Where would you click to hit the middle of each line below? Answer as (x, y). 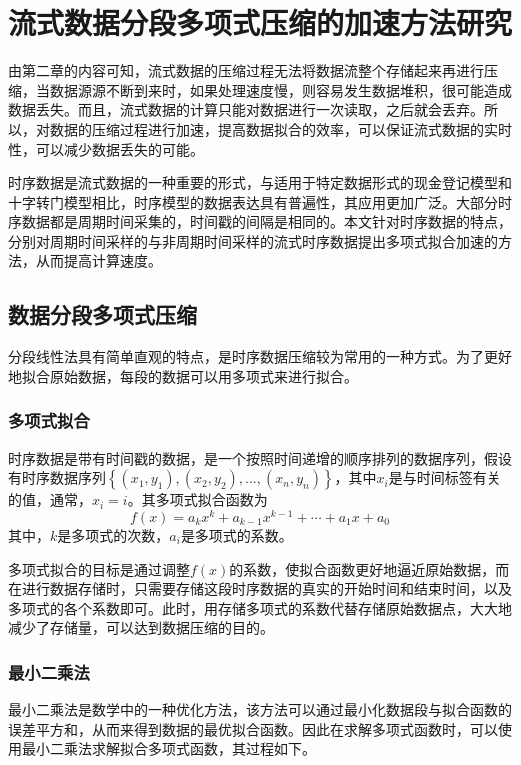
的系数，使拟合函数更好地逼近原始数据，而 (369, 568)
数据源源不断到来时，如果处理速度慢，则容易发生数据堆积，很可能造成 (280, 89)
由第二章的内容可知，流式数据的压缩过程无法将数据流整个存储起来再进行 (246, 70)
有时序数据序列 (57, 477)
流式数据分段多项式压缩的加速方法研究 (260, 22)
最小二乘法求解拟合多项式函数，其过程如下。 (168, 748)
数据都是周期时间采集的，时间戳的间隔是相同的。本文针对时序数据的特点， (266, 221)
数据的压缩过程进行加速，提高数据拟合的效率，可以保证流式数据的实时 (280, 128)
